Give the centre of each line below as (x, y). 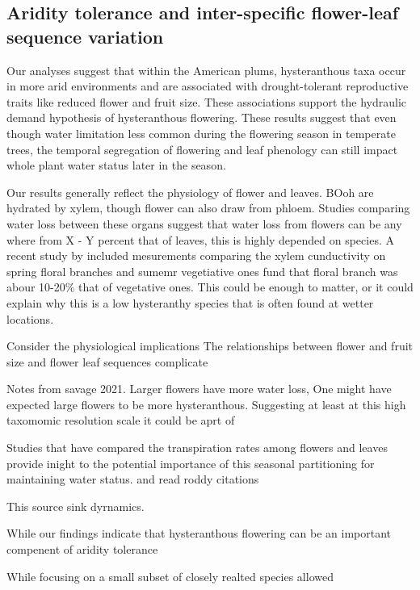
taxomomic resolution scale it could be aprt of (121, 420)
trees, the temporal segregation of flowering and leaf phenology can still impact (202, 149)
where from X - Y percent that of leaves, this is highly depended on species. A (200, 239)
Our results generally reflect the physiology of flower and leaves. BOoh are (190, 192)
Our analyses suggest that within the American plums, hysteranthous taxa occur (206, 70)
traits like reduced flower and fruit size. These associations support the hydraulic (207, 101)
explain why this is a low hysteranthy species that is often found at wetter (190, 302)
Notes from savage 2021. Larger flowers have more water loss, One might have (199, 389)
